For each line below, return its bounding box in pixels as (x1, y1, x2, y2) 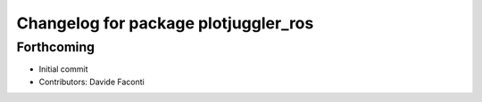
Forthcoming (16, 39, 96, 55)
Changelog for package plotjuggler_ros (16, 13, 314, 33)
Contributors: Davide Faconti (38, 76, 145, 87)
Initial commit (38, 64, 88, 75)
